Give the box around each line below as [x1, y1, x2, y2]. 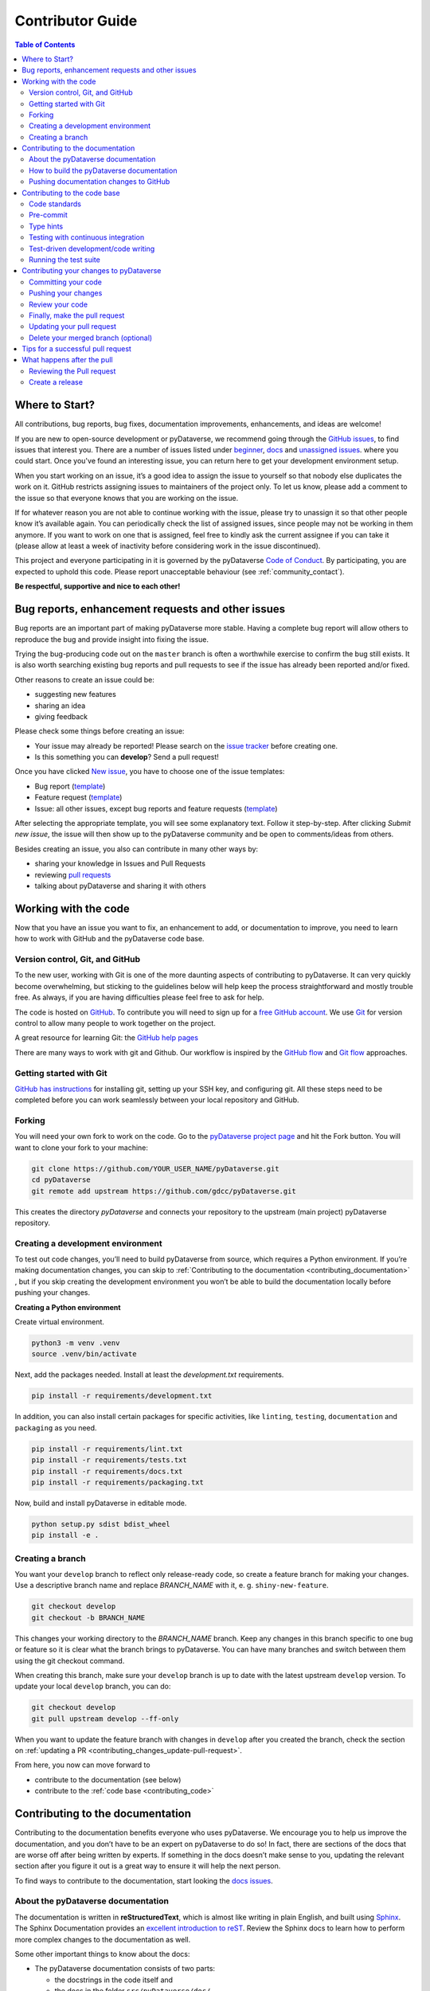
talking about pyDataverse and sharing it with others [34, 881, 206, 890]
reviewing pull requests [34, 870, 111, 879]
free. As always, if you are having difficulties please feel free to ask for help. [14, 992, 264, 1003]
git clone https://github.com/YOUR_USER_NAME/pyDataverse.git [31, 1164, 279, 1173]
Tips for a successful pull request [21, 344, 131, 354]
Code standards [29, 199, 81, 209]
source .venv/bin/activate [31, 1350, 137, 1359]
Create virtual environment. [14, 1317, 105, 1327]
